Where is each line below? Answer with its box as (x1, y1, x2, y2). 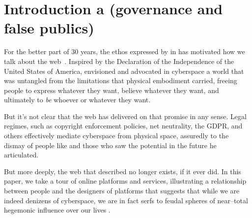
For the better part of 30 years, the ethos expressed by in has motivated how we (4, 46, 245, 57)
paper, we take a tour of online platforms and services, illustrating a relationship (4, 176, 247, 186)
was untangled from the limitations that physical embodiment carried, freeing (4, 75, 237, 86)
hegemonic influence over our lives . (4, 205, 111, 215)
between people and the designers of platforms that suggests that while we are (4, 186, 240, 196)
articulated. (4, 150, 39, 160)
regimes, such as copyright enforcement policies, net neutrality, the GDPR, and (4, 121, 243, 131)
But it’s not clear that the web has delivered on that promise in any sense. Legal (4, 111, 247, 121)
